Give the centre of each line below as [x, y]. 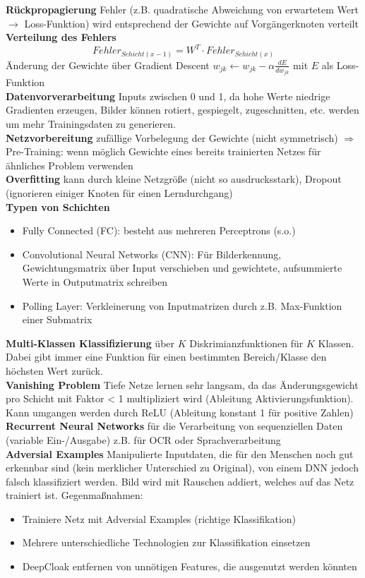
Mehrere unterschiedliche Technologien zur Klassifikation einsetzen [166, 542]
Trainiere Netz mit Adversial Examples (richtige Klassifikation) [159, 518]
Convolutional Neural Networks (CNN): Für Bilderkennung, [152, 254]
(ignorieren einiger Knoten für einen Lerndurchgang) [119, 193]
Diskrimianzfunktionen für [246, 343]
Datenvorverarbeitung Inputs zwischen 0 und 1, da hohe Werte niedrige [168, 96]
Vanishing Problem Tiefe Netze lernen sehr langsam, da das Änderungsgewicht [182, 384]
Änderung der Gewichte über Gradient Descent [108, 65]
